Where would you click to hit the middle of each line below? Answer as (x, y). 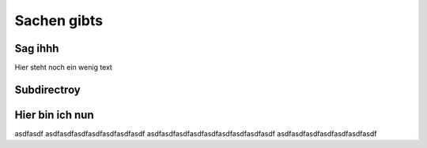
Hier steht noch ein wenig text (63, 68)
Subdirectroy (47, 89)
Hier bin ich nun (54, 115)
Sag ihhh (37, 48)
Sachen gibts (59, 20)
